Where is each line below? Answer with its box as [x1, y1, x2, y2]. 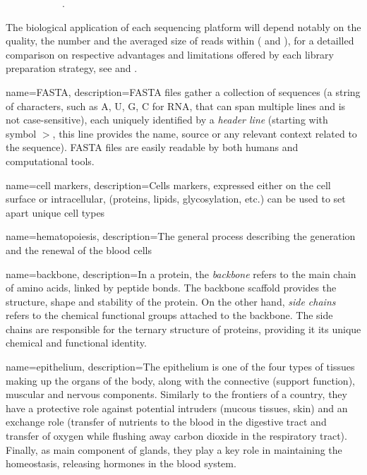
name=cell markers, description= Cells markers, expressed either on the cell [6, 177, 331, 192]
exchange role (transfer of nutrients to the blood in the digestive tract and [6, 414, 327, 429]
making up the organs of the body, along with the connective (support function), [6, 373, 355, 387]
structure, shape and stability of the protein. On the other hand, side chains [6, 294, 336, 308]
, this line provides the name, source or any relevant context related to [52, 126, 357, 140]
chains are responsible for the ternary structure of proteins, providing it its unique [6, 321, 361, 336]
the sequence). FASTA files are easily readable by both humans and [6, 140, 299, 155]
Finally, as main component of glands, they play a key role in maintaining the [6, 442, 342, 457]
